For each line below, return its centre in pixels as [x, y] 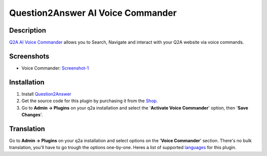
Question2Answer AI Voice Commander [93, 13]
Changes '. [32, 115]
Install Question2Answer [46, 94]
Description [28, 30]
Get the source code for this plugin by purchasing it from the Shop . [90, 101]
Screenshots [29, 56]
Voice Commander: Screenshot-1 [55, 68]
